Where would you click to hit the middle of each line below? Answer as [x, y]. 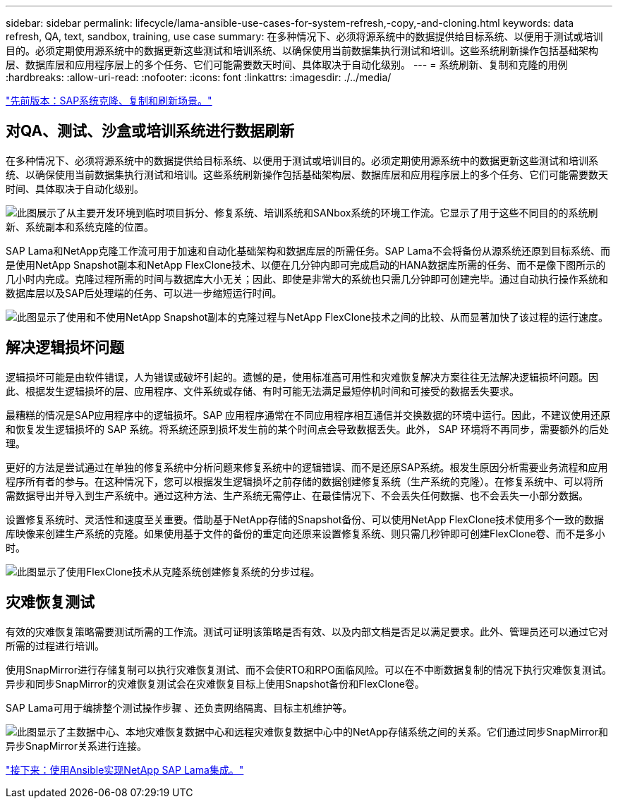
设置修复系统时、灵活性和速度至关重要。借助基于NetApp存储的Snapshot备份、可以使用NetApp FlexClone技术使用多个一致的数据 [305, 519]
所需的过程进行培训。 [55, 645]
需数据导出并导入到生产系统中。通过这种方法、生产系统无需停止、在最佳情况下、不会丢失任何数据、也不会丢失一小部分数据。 [297, 495]
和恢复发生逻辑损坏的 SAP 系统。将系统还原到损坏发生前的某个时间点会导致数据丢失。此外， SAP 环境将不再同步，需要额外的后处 [307, 429]
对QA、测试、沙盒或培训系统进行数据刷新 [150, 131]
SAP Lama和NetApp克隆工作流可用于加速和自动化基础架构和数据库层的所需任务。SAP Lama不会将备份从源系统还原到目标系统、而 [308, 250]
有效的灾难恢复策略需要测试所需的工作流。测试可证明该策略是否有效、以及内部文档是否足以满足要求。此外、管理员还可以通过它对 [307, 631]
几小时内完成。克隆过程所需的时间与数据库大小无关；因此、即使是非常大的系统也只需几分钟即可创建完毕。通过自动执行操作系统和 [307, 279]
